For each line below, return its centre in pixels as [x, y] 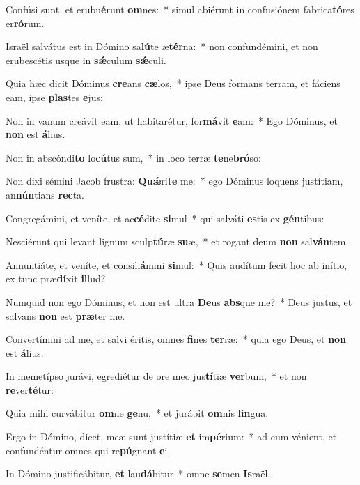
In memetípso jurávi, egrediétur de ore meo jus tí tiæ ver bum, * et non [156, 376]
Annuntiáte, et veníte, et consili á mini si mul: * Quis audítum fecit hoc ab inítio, [177, 264]
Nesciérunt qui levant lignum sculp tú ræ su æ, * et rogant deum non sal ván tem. [177, 241]
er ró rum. [25, 23]
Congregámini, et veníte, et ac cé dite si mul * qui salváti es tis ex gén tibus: [165, 218]
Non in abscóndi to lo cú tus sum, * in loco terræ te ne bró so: [133, 157]
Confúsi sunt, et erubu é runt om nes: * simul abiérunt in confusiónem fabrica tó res [180, 9]
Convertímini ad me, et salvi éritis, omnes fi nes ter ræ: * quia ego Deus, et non [176, 339]
